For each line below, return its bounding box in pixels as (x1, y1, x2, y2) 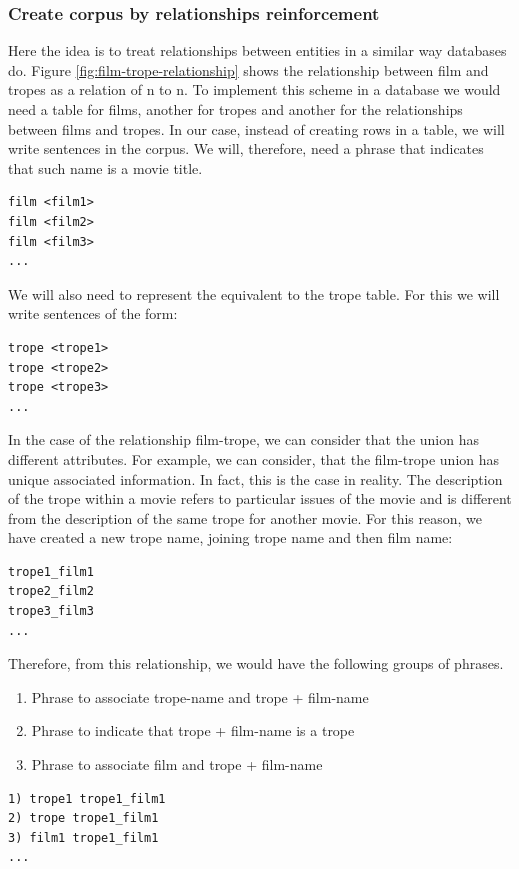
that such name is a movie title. (8, 157, 203, 178)
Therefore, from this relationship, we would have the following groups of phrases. (8, 653, 504, 674)
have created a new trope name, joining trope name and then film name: (8, 527, 453, 548)
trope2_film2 (8, 584, 94, 599)
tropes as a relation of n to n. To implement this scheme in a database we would (8, 79, 501, 100)
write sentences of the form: (8, 303, 178, 324)
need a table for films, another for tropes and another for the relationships (8, 99, 463, 119)
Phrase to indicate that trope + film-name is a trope (31, 720, 355, 741)
